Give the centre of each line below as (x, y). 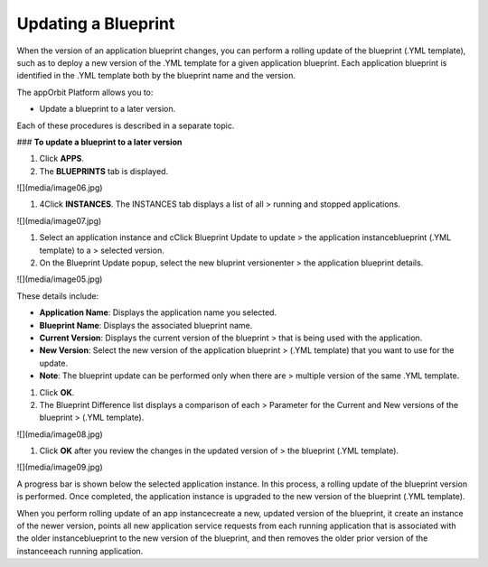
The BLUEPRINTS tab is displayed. (104, 171)
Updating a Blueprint (96, 23)
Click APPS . (62, 159)
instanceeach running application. (80, 551)
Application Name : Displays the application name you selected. (158, 312)
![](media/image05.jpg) (60, 279)
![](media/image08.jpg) (60, 434)
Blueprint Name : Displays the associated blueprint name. (146, 325)
